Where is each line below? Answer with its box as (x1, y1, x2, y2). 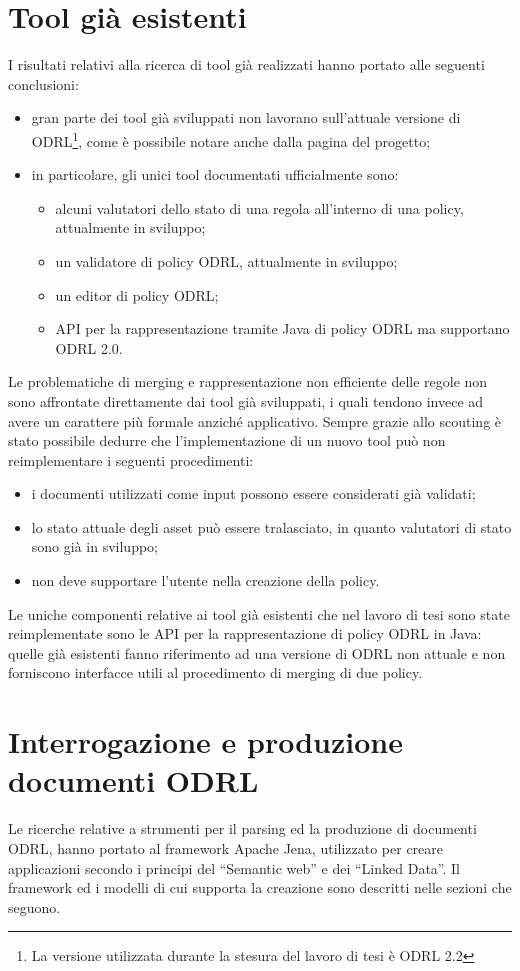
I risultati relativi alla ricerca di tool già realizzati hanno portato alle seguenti (8, 54, 485, 75)
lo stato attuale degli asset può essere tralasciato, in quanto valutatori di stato (31, 516, 512, 537)
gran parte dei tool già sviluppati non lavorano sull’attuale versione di (31, 107, 461, 128)
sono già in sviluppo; (31, 536, 158, 557)
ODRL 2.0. (55, 337, 123, 358)
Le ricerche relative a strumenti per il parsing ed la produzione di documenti (8, 818, 477, 839)
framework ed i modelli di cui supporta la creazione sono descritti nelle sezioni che (8, 877, 512, 898)
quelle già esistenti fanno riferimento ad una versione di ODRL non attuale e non (8, 642, 506, 663)
